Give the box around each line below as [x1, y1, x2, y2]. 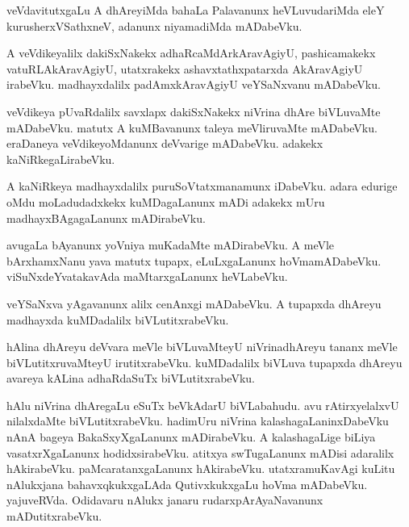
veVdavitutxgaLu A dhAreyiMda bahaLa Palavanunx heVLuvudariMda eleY [6, 2, 385, 18]
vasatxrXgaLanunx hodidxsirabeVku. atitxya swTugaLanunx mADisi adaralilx [6, 444, 394, 461]
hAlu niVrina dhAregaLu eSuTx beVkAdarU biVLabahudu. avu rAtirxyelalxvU [6, 396, 399, 413]
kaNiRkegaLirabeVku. [6, 150, 115, 167]
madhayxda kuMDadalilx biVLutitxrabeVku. [6, 311, 229, 328]
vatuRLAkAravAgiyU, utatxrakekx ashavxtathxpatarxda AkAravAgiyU [6, 60, 363, 77]
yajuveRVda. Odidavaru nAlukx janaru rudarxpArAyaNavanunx [6, 491, 323, 508]
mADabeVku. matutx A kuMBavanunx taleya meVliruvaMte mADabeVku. [6, 119, 378, 136]
